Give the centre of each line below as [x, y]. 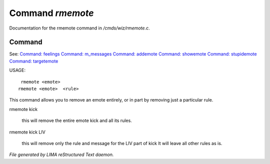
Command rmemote [51, 13]
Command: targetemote [34, 61]
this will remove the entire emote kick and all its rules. [77, 120]
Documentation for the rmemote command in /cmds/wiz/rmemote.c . [79, 28]
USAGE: [17, 70]
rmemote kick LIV [27, 132]
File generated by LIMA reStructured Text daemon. [61, 154]
